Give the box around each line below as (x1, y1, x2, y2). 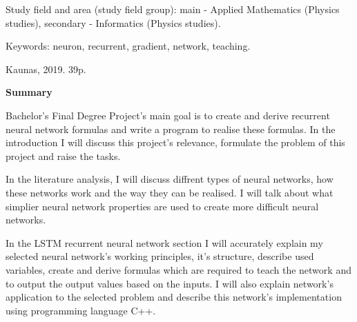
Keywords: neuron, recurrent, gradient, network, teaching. (6, 39, 251, 53)
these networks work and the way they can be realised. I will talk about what (6, 185, 334, 199)
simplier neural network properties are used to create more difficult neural (6, 199, 319, 213)
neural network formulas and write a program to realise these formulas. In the (6, 121, 336, 136)
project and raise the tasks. (6, 148, 121, 163)
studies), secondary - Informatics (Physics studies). (6, 15, 221, 30)
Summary (6, 85, 52, 99)
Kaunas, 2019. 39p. (6, 61, 86, 76)
